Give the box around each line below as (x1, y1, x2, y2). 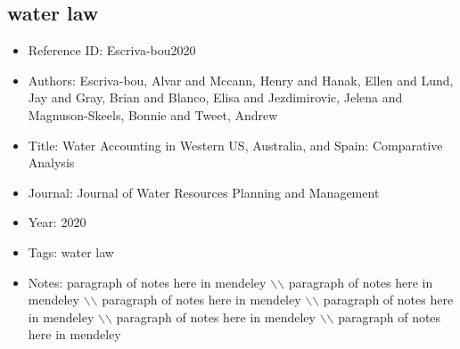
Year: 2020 (28, 213, 86, 231)
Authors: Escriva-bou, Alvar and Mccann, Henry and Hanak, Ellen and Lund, (28, 70, 454, 89)
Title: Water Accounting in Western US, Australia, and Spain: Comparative (28, 135, 443, 154)
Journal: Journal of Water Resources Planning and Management (28, 183, 380, 201)
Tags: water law (28, 242, 114, 261)
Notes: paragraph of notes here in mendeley (28, 272, 267, 291)
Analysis (28, 153, 75, 172)
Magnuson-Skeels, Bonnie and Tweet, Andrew (28, 105, 278, 124)
